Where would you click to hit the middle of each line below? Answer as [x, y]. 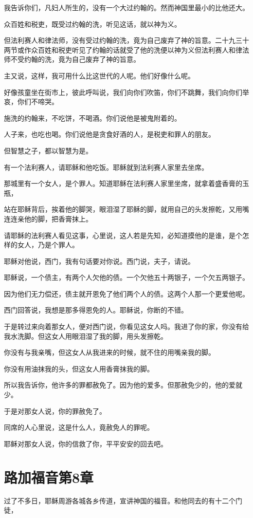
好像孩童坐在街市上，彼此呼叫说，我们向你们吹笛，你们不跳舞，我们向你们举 [126, 92]
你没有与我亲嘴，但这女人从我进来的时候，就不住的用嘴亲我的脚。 [109, 352]
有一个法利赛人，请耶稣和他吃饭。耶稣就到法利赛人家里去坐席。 [106, 167]
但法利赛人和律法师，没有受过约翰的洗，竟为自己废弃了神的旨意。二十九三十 [126, 40]
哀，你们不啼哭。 [31, 102]
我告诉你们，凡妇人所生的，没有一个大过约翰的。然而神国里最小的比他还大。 [126, 7]
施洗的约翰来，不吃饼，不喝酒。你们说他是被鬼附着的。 [92, 118]
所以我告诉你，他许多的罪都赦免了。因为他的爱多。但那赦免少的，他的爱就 [123, 385]
